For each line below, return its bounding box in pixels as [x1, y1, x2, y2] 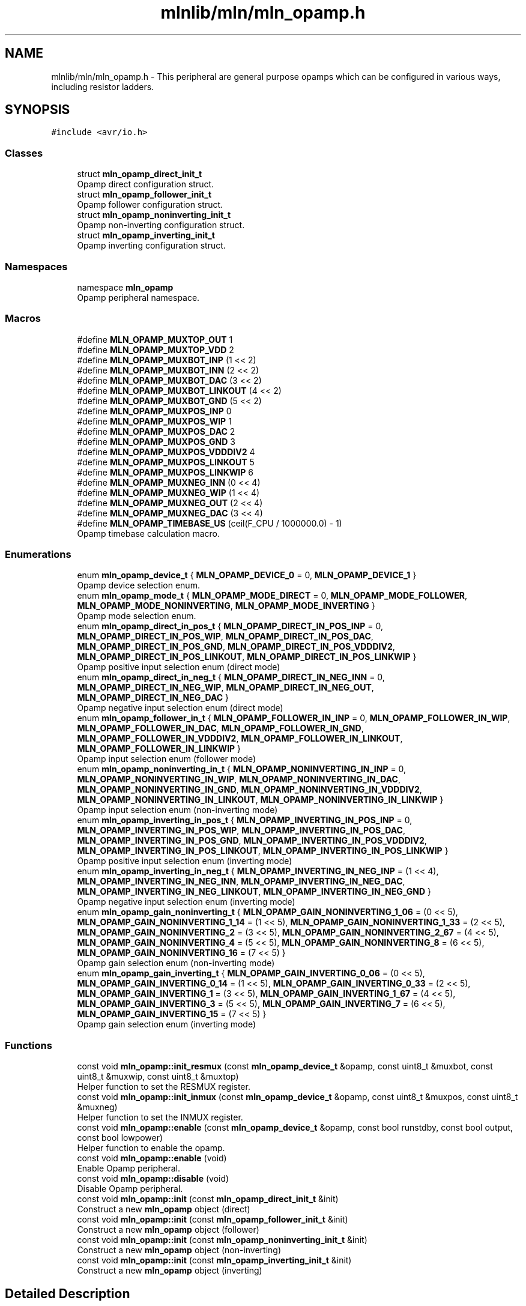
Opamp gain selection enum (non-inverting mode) [77, 958, 275, 969]
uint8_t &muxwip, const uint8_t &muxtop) [77, 1071, 239, 1082]
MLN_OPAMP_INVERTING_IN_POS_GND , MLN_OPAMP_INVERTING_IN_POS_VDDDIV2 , [77, 835, 427, 846]
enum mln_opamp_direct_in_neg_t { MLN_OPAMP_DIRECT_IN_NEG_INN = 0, [77, 672, 385, 683]
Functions [5, 1039, 52, 1051]
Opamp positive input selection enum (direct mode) [77, 662, 280, 673]
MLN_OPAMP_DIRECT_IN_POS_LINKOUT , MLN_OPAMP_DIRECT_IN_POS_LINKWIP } [77, 651, 417, 662]
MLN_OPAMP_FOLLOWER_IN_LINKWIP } [77, 743, 241, 754]
